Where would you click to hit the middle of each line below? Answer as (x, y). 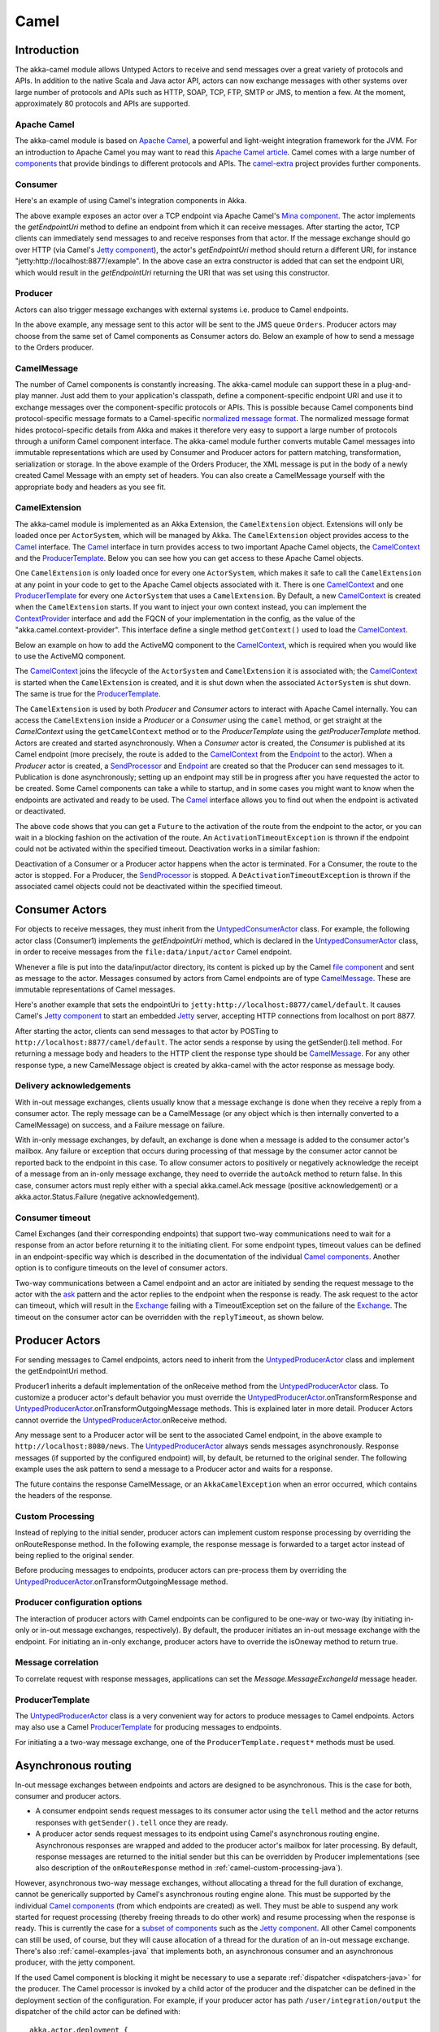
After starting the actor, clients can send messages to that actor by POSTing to (147, 1031)
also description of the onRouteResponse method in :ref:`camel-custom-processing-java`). (189, 1868)
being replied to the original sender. (74, 1555)
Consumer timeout (53, 1218)
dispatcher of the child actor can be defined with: (98, 2012)
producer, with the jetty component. (75, 1962)
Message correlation (57, 1662)
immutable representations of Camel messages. (95, 990)
